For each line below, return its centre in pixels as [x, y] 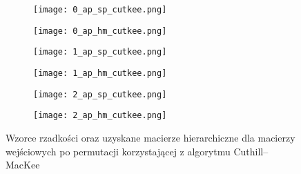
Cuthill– [251, 151]
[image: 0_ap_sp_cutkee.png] [100, 10]
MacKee [23, 165]
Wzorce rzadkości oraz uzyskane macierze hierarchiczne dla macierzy [150, 137]
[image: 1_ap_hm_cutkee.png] [100, 73]
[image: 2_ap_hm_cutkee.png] [100, 116]
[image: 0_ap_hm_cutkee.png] [100, 31]
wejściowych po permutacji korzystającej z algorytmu [118, 151]
